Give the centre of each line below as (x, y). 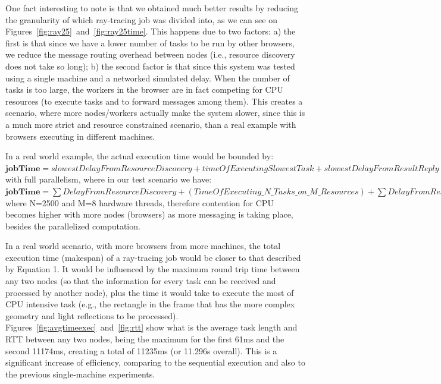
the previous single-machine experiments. (80, 374)
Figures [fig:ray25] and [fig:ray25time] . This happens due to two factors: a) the (151, 31)
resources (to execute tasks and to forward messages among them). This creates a (154, 101)
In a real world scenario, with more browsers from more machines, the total (143, 246)
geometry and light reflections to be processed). (92, 315)
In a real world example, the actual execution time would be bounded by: (140, 156)
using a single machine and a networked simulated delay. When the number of (148, 78)
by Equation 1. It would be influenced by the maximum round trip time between (153, 269)
